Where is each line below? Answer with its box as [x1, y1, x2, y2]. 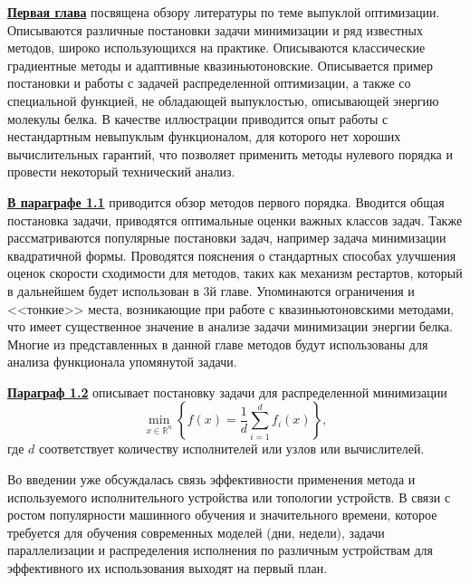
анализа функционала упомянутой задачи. [7, 352, 237, 371]
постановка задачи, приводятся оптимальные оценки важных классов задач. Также [7, 210, 463, 229]
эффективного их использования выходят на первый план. [7, 559, 328, 578]
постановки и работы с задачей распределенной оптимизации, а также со [7, 73, 411, 92]
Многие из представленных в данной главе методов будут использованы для [7, 334, 428, 353]
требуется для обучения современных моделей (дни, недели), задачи [7, 522, 385, 541]
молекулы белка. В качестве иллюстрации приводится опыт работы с [7, 109, 388, 128]
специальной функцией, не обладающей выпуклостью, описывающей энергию [7, 91, 439, 110]
